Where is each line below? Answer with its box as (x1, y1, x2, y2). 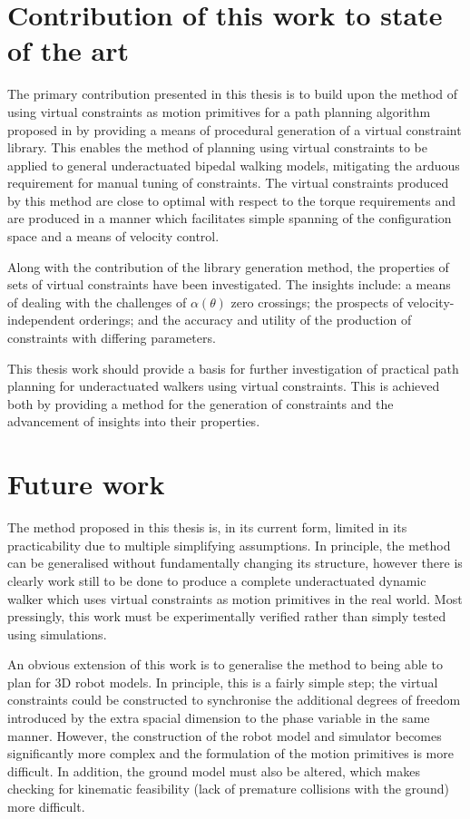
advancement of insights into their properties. (7, 412, 260, 431)
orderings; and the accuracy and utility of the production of (79, 310, 412, 329)
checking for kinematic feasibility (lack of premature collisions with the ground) (7, 779, 449, 798)
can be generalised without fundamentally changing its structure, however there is (7, 553, 463, 572)
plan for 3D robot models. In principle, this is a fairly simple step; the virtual (7, 672, 438, 691)
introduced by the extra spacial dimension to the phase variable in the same (7, 708, 430, 727)
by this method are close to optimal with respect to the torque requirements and (7, 190, 455, 210)
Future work (7, 465, 165, 502)
